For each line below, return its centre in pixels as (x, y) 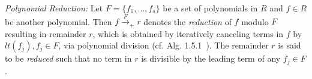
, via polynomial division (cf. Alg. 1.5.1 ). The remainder (163, 45)
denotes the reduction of (187, 21)
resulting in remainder (46, 33)
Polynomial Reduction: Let (54, 8)
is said (289, 45)
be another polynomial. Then (58, 21)
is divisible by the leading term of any (211, 58)
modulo (255, 21)
